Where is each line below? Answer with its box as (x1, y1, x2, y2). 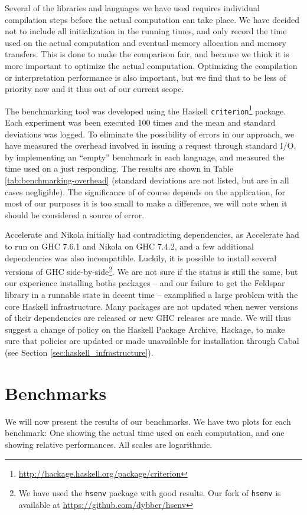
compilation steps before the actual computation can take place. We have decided (5, 13, 300, 25)
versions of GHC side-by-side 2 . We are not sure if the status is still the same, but (5, 264, 298, 277)
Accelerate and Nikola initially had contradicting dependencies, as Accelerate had (5, 228, 299, 241)
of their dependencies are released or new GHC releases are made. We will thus (5, 311, 291, 324)
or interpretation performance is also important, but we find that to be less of (5, 71, 286, 83)
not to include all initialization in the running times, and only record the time (5, 25, 287, 37)
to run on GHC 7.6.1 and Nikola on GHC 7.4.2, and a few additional (5, 240, 254, 252)
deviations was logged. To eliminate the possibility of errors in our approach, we (5, 127, 295, 140)
